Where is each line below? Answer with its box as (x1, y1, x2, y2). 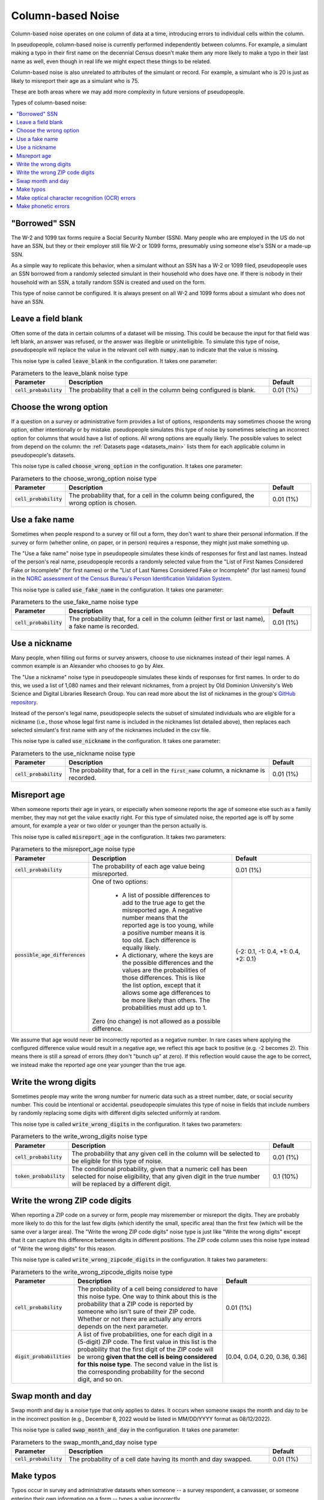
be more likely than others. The (122, 996, 210, 1004)
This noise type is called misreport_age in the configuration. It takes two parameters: (11, 833, 226, 840)
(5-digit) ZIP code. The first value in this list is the (77, 1337, 217, 1346)
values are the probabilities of (122, 966, 206, 974)
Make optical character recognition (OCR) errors (16, 194, 136, 201)
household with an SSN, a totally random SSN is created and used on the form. (11, 278, 206, 286)
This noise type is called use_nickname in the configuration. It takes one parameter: (11, 737, 221, 745)
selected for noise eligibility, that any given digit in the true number (71, 1172, 260, 1180)
